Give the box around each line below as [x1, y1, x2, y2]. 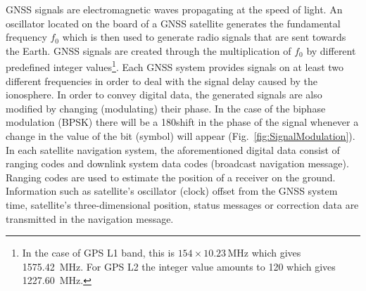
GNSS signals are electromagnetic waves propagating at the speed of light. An [6, 2, 343, 16]
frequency [6, 30, 47, 44]
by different [306, 43, 356, 58]
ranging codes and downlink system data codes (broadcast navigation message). [6, 156, 349, 171]
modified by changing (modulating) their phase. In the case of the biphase [6, 101, 326, 115]
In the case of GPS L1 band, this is [22, 245, 175, 260]
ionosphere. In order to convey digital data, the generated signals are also [6, 87, 322, 102]
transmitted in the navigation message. [6, 211, 174, 226]
